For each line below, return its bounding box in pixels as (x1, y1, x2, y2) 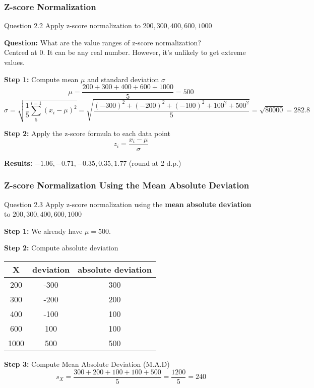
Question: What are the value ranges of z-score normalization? (4, 37, 201, 47)
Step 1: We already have (4, 225, 83, 236)
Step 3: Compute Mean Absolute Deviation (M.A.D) (4, 359, 170, 369)
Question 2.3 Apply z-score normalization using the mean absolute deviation (4, 199, 252, 209)
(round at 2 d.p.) (129, 157, 181, 168)
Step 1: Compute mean (4, 74, 79, 84)
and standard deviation (87, 74, 159, 84)
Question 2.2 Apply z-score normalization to (4, 20, 141, 31)
